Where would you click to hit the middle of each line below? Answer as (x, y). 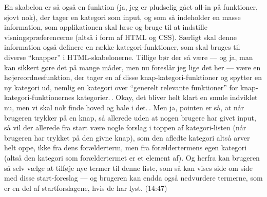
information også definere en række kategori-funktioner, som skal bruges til (122, 47)
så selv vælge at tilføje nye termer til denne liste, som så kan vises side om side (129, 168)
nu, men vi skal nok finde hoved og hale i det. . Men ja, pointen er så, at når (124, 107)
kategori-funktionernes (39, 97)
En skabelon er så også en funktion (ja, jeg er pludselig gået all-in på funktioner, (131, 7)
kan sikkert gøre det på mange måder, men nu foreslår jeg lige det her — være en (132, 67)
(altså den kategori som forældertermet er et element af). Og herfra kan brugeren (132, 157)
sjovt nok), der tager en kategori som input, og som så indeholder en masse (122, 17)
